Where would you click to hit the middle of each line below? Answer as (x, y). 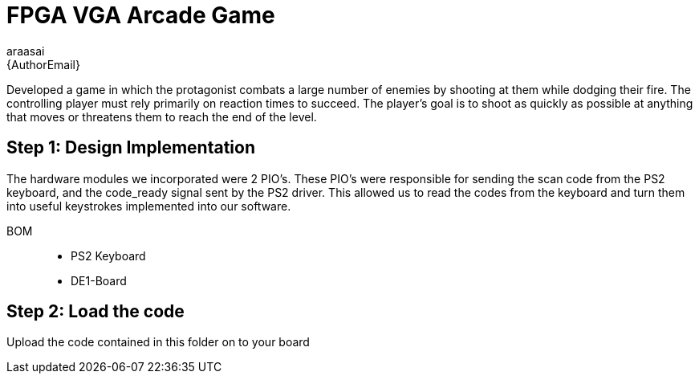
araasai (26, 51)
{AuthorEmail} (43, 64)
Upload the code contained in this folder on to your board (158, 342)
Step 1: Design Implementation (131, 148)
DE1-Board (99, 280)
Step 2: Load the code (96, 312)
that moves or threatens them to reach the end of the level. (162, 116)
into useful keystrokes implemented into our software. (149, 206)
